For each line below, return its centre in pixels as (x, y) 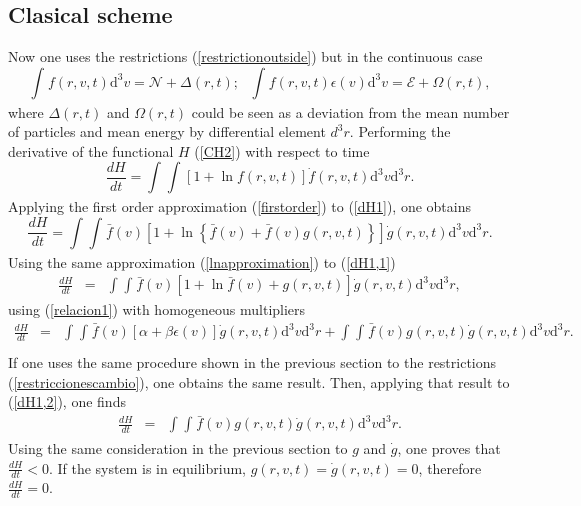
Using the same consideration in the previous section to (178, 448)
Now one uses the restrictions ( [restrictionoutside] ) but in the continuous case (245, 56)
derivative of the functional (91, 150)
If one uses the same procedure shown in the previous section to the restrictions (252, 361)
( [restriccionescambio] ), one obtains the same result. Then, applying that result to (259, 381)
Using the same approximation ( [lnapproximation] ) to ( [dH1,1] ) (202, 261)
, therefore (450, 467)
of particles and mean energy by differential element (167, 131)
